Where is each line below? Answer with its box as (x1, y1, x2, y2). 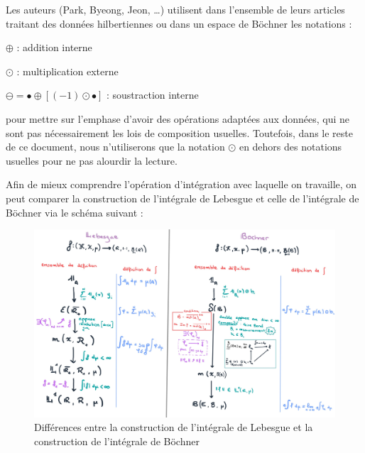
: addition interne (16, 40, 92, 55)
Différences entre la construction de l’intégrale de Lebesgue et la (34, 420, 313, 435)
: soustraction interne (106, 87, 199, 102)
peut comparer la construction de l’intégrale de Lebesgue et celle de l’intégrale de (6, 190, 359, 205)
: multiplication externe (16, 63, 119, 78)
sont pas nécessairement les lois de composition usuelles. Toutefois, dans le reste (6, 125, 353, 140)
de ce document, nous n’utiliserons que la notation (6, 139, 225, 154)
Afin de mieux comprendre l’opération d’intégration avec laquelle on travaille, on (6, 177, 357, 192)
